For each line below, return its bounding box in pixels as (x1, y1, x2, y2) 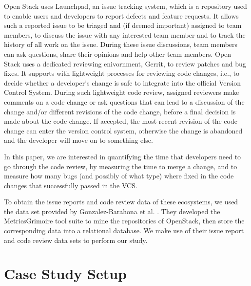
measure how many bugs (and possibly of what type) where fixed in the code (4, 171, 234, 181)
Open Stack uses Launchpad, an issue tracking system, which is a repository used (4, 1, 247, 11)
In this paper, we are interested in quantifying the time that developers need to (4, 151, 241, 161)
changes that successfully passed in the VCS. (4, 180, 137, 190)
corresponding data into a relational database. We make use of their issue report (4, 225, 244, 236)
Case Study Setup (4, 264, 127, 284)
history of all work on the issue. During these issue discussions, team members (4, 39, 238, 49)
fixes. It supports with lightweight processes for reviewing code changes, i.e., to (4, 68, 239, 78)
